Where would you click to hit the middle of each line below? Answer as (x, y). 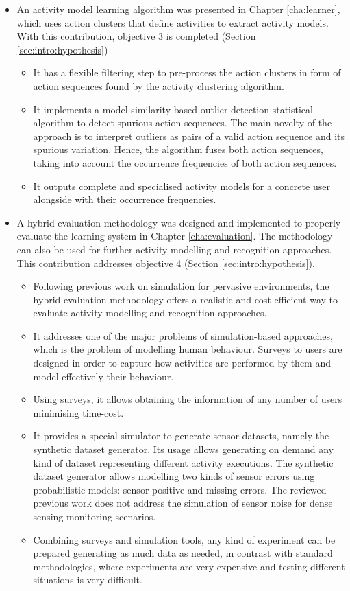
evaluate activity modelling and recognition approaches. (150, 313)
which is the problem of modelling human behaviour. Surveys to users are (188, 349)
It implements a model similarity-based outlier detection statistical (173, 109)
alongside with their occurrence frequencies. (125, 199)
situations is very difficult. (88, 580)
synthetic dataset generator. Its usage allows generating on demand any (183, 449)
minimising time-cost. (78, 412)
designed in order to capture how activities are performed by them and (182, 363)
